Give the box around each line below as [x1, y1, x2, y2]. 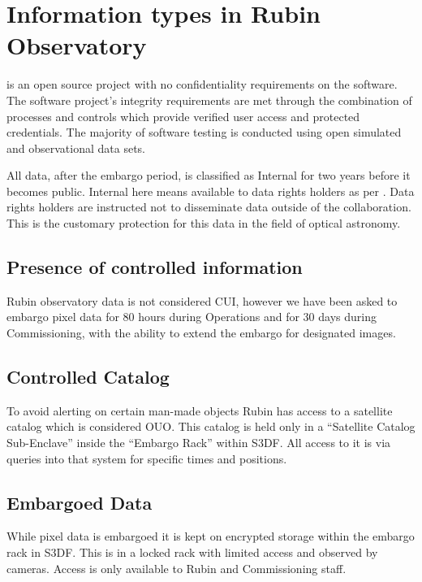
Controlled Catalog [6, 364, 170, 389]
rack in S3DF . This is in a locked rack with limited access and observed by [6, 544, 378, 561]
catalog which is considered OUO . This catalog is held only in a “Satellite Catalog [6, 418, 416, 435]
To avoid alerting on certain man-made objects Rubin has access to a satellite [6, 402, 393, 419]
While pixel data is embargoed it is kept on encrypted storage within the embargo [6, 528, 415, 545]
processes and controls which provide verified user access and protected [6, 107, 360, 124]
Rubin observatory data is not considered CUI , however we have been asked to [6, 292, 398, 309]
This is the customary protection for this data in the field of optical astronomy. [6, 215, 401, 232]
